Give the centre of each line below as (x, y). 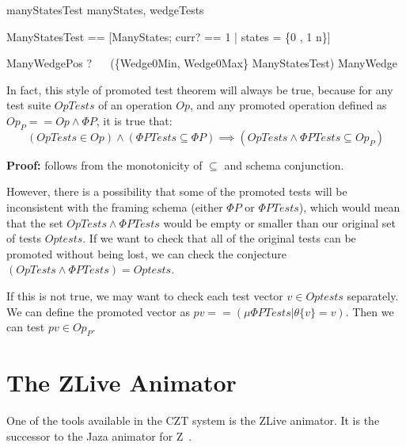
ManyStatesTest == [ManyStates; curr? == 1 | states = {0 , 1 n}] (169, 36)
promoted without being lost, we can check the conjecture (147, 253)
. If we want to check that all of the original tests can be (219, 238)
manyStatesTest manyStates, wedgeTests (105, 10)
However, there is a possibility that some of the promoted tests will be (177, 191)
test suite (29, 105)
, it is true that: (134, 120)
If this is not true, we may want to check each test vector (145, 295)
